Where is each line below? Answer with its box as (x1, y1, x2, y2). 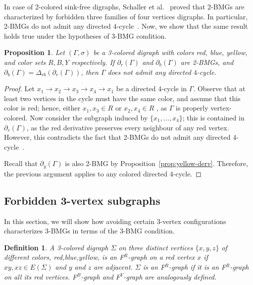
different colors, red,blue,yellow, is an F (4, 252, 124, 262)
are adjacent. (94, 261, 133, 272)
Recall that (4, 158, 38, 169)
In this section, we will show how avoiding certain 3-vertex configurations (4, 216, 226, 226)
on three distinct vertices (118, 242, 193, 252)
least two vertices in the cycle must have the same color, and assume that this (4, 93, 241, 103)
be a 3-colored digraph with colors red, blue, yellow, (93, 47, 248, 57)
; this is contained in (182, 112, 245, 122)
